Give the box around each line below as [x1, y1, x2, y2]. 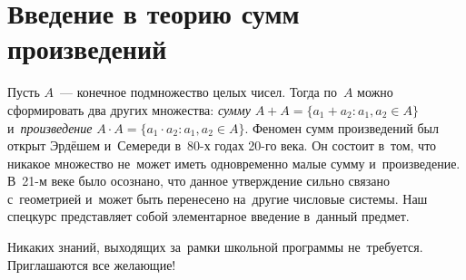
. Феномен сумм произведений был [244, 118, 439, 137]
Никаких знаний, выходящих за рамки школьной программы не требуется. [7, 237, 423, 256]
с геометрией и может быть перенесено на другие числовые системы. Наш [7, 188, 428, 208]
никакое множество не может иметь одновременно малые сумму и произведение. [7, 153, 461, 172]
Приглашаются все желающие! [7, 255, 176, 274]
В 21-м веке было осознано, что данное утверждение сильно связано [7, 171, 390, 190]
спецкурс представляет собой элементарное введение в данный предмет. [7, 207, 410, 226]
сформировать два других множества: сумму [7, 100, 251, 119]
